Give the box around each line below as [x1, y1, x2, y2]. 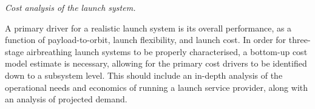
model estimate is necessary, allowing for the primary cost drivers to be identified [5, 57, 307, 70]
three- [288, 33, 311, 46]
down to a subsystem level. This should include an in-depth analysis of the [5, 68, 283, 81]
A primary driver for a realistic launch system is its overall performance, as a [5, 21, 292, 34]
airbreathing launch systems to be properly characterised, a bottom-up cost [26, 45, 308, 58]
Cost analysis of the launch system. [5, 1, 136, 13]
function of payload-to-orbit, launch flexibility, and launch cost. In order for [5, 33, 286, 46]
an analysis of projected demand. [5, 93, 127, 105]
